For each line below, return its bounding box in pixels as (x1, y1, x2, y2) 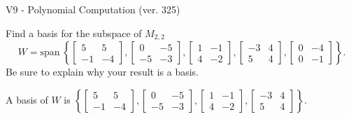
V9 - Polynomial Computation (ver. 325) (6, 2, 180, 16)
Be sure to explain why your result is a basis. (6, 64, 199, 79)
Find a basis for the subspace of (6, 25, 142, 40)
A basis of (6, 92, 48, 106)
